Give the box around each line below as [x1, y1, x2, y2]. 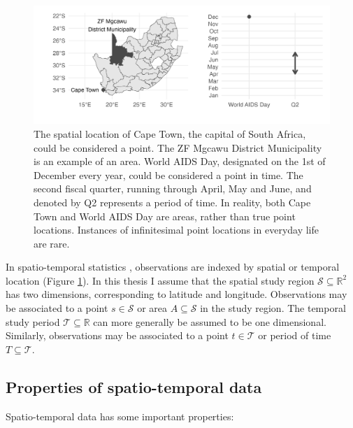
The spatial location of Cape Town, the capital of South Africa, [34, 126, 306, 141]
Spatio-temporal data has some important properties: [6, 408, 234, 423]
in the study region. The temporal [200, 301, 346, 315]
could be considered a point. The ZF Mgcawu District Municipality [34, 140, 322, 155]
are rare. [34, 236, 70, 250]
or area [137, 301, 167, 315]
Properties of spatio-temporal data [6, 376, 262, 397]
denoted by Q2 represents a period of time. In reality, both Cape [34, 194, 311, 209]
